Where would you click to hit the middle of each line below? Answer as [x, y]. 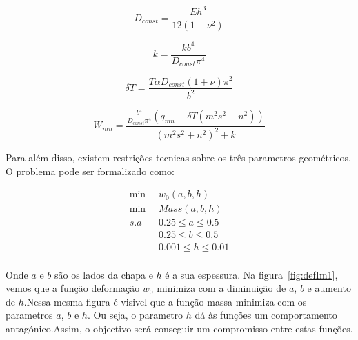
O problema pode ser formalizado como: [90, 171]
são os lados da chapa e [103, 274]
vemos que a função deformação [73, 288]
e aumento [329, 288]
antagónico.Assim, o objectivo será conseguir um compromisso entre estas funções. [179, 328]
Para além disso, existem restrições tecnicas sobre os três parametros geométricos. [178, 158]
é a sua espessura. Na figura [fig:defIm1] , [251, 274]
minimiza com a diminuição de [221, 288]
